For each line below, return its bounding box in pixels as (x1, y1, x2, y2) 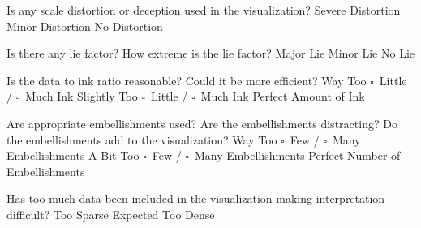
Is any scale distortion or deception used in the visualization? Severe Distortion (6, 2, 401, 18)
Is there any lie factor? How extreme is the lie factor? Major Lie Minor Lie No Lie (6, 45, 415, 62)
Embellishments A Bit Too (6, 147, 140, 164)
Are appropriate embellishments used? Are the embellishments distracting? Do (6, 114, 397, 131)
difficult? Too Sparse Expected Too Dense (6, 205, 215, 222)
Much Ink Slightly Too (25, 88, 138, 105)
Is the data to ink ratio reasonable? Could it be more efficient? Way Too (6, 71, 367, 88)
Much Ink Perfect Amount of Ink (200, 88, 365, 105)
